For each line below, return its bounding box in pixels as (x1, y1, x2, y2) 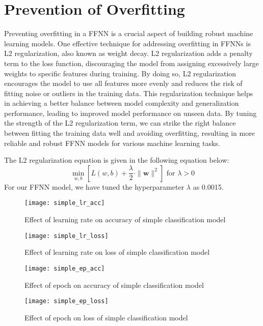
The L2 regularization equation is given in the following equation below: (4, 155, 229, 165)
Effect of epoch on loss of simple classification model (24, 312, 188, 322)
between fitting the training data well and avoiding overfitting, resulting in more (4, 128, 255, 138)
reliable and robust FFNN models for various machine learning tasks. (4, 137, 220, 148)
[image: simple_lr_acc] (24, 199, 105, 207)
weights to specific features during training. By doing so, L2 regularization (4, 68, 236, 78)
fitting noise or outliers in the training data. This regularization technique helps (4, 87, 253, 98)
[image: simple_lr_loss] (24, 232, 109, 240)
